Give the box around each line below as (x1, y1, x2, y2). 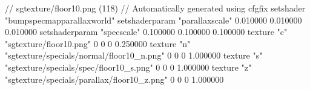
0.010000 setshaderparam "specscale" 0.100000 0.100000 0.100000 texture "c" (5, 25, 288, 38)
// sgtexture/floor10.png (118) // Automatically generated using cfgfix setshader (5, 2, 306, 14)
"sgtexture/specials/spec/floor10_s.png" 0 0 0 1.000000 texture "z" (5, 60, 252, 73)
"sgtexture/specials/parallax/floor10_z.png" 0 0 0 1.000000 (5, 72, 224, 85)
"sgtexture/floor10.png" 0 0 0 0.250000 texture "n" (5, 37, 191, 50)
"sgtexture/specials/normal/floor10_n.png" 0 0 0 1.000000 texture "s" (5, 49, 263, 62)
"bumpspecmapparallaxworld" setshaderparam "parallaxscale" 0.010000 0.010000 (5, 13, 302, 26)
